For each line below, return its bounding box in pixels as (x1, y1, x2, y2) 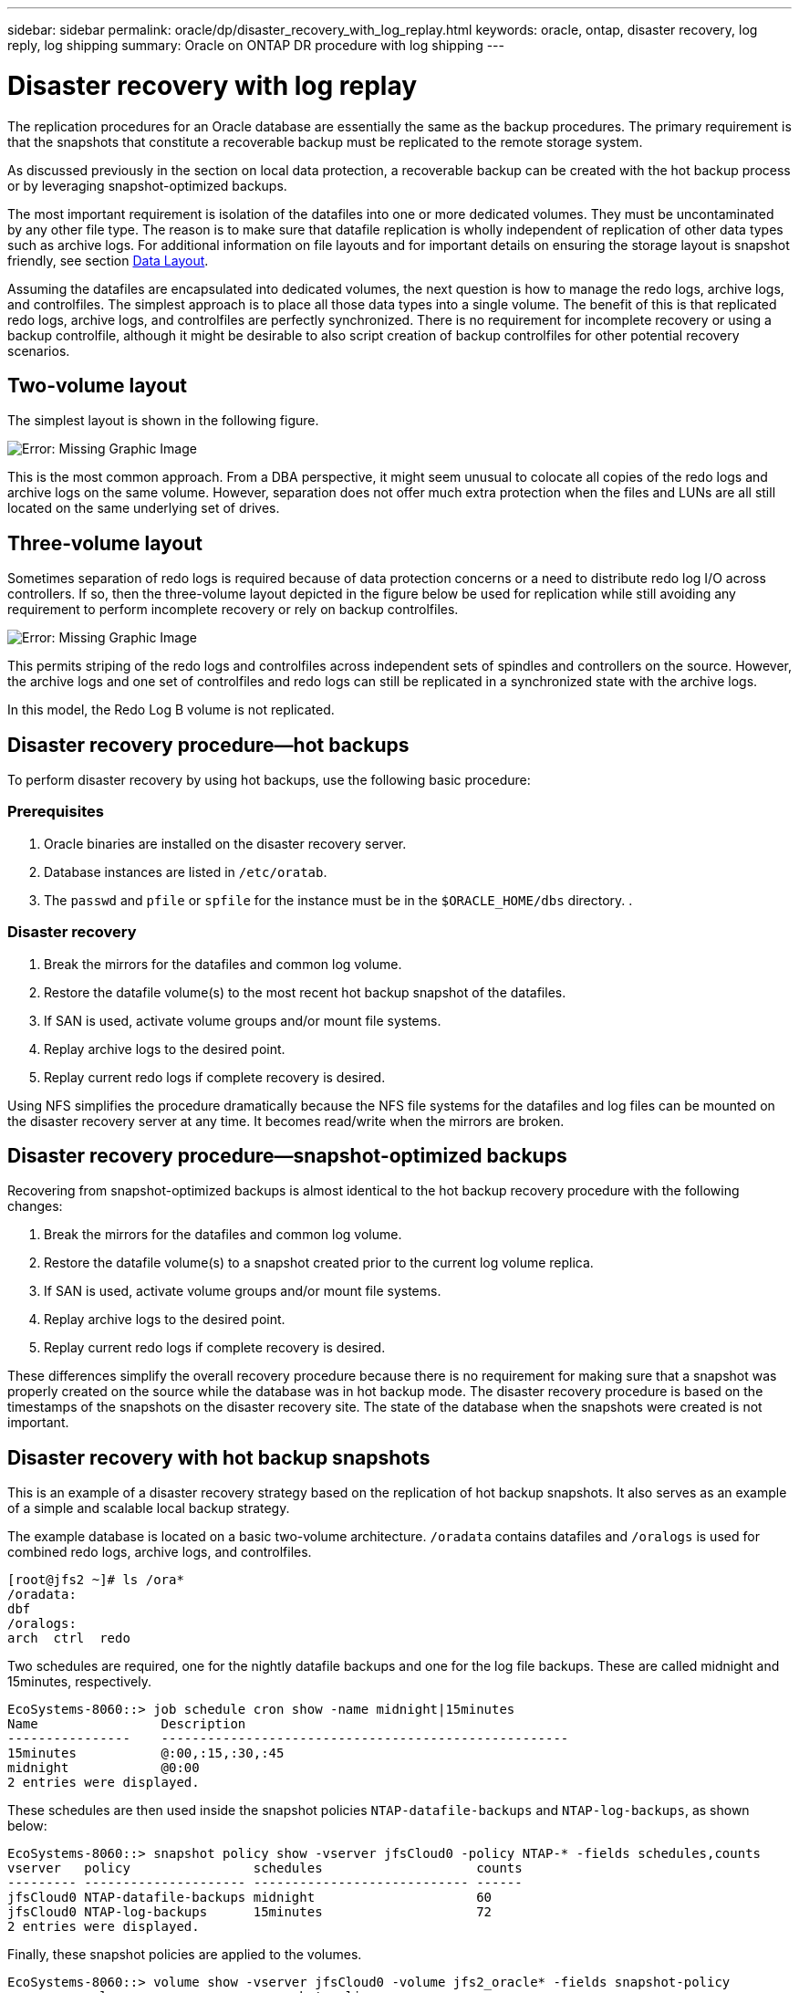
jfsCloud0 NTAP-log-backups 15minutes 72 (7, 1904, 493, 1920)
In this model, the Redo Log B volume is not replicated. (7, 702, 335, 718)
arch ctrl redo (7, 1631, 130, 1646)
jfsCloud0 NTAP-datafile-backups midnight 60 (7, 1890, 493, 1905)
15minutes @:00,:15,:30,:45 (7, 1746, 285, 1761)
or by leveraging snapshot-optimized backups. (7, 177, 287, 193)
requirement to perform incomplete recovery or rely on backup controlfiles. (7, 601, 459, 618)
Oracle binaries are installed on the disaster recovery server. (44, 835, 407, 851)
